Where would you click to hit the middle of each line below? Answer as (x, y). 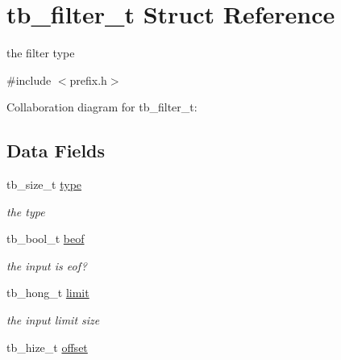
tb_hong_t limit (48, 293)
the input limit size (53, 320)
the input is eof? (47, 265)
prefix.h (88, 80)
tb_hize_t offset (47, 347)
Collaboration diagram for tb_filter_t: (102, 107)
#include (29, 80)
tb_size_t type (44, 184)
